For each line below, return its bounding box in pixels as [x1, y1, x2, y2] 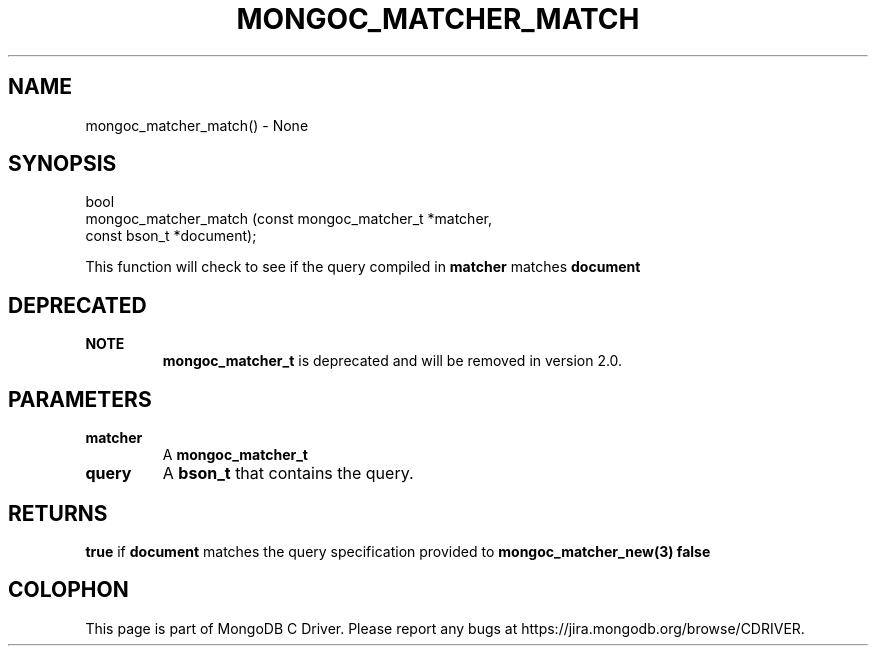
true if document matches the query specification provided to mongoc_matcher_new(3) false [85, 542, 711, 560]
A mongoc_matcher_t [162, 446, 308, 464]
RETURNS [8, 500, 108, 526]
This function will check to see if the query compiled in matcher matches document [85, 258, 641, 276]
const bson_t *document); [85, 227, 257, 245]
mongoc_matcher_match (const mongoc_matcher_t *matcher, [85, 210, 492, 228]
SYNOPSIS [8, 151, 117, 177]
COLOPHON [8, 577, 129, 603]
